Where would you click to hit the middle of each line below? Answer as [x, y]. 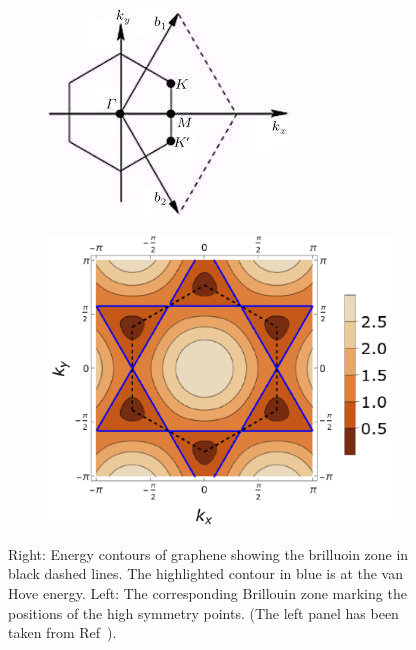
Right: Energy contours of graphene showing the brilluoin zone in [208, 553]
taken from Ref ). [62, 632]
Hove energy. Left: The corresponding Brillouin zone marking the [207, 592]
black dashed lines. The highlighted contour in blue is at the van [206, 573]
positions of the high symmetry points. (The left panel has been [203, 612]
